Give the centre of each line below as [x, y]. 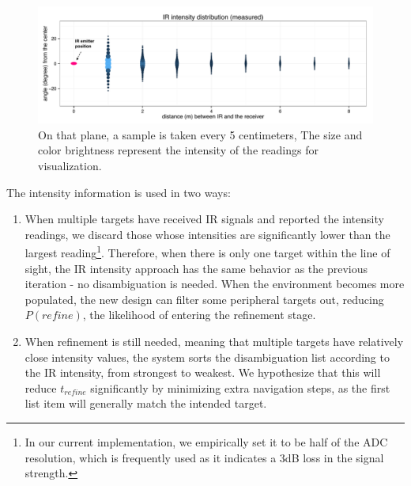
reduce [41, 387]
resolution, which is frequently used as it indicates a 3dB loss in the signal [204, 457]
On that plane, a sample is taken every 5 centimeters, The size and [200, 134]
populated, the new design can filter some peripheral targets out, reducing [204, 299]
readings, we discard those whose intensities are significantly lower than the [207, 234]
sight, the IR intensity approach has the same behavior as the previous [196, 268]
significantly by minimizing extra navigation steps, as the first [240, 387]
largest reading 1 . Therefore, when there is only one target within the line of [207, 252]
